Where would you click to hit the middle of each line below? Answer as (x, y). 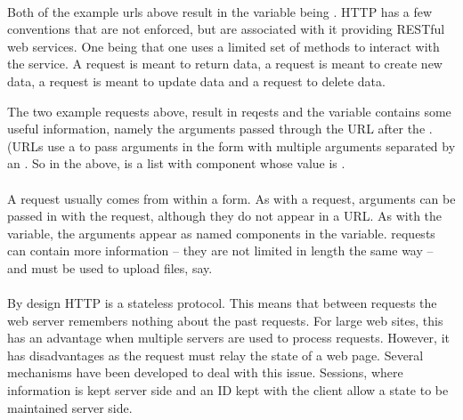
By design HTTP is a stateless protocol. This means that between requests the (222, 303)
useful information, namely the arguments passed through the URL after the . (220, 129)
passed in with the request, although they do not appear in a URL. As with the (225, 216)
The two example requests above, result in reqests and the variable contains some (229, 111)
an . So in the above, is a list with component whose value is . (176, 163)
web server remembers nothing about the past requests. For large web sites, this (225, 320)
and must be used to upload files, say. (110, 267)
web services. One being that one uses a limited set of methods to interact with (223, 46)
